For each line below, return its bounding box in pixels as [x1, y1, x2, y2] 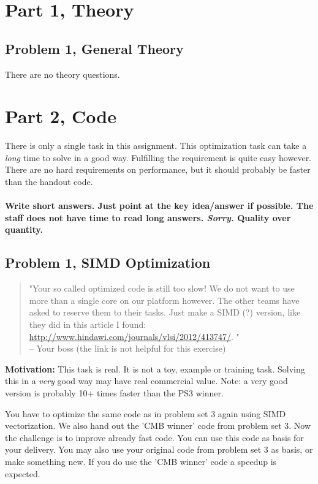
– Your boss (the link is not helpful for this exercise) [29, 342, 226, 355]
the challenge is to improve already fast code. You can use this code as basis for [5, 431, 304, 444]
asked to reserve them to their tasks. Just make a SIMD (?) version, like [29, 306, 301, 319]
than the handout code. [5, 175, 93, 188]
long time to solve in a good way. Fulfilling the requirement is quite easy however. [5, 151, 312, 164]
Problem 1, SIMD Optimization [5, 253, 211, 272]
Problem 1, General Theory [5, 39, 184, 58]
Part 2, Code [5, 104, 116, 129]
